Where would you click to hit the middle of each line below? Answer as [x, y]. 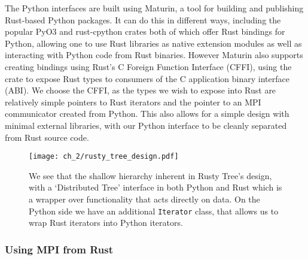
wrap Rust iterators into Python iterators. [106, 223]
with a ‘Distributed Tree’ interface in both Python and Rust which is [155, 187]
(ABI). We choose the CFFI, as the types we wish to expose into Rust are [141, 90]
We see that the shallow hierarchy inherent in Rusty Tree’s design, [150, 175]
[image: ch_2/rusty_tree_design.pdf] [104, 157]
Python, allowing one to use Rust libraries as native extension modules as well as [153, 43]
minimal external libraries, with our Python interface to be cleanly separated [146, 125]
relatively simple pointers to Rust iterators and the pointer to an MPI [133, 102]
